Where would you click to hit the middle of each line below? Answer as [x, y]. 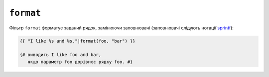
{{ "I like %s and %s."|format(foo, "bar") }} [77, 41]
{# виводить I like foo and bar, [61, 55]
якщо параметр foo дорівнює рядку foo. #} [80, 62]
